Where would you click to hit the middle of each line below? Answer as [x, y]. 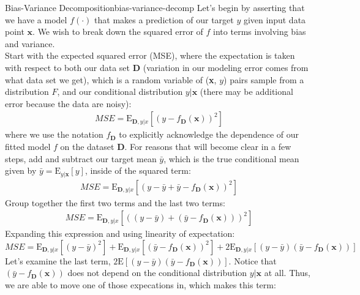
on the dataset [87, 146]
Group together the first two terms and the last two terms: [115, 202]
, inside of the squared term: [138, 170]
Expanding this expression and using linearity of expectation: [120, 233]
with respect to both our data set [68, 67]
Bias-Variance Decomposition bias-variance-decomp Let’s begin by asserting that [155, 7]
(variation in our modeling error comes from [226, 67]
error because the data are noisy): [68, 103]
